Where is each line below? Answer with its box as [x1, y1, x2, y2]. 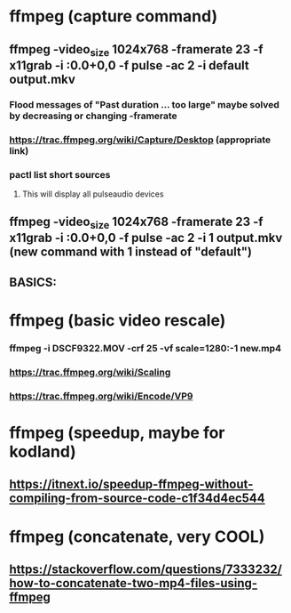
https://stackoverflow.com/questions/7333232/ [9, 561, 282, 577]
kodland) [9, 442, 77, 462]
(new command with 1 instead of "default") [9, 245, 253, 260]
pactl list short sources [9, 168, 111, 181]
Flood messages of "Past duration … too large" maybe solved [9, 98, 279, 110]
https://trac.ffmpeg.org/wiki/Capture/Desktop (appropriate [9, 133, 271, 146]
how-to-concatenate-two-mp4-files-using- [9, 576, 258, 591]
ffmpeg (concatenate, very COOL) [9, 527, 265, 546]
